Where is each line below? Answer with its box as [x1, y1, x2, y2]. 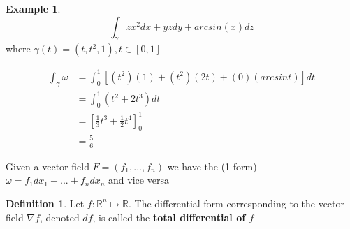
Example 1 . [6, 1, 61, 15]
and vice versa [108, 172, 169, 187]
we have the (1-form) [167, 158, 257, 173]
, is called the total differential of [92, 209, 246, 224]
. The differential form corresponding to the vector [128, 195, 345, 210]
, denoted [39, 209, 80, 224]
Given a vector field [6, 158, 89, 173]
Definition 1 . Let [6, 195, 85, 210]
